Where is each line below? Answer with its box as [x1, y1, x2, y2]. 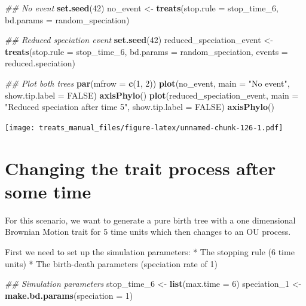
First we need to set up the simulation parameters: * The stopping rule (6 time [5, 245, 295, 258]
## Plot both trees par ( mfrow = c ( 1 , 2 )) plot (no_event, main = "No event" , [5, 76, 290, 89]
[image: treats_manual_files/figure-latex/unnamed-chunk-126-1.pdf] [5, 123, 283, 132]
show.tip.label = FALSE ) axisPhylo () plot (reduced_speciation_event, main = [5, 88, 299, 101]
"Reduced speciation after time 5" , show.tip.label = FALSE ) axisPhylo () [5, 100, 274, 113]
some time [5, 179, 91, 203]
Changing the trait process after [5, 155, 276, 180]
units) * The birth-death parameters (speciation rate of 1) [5, 257, 218, 270]
